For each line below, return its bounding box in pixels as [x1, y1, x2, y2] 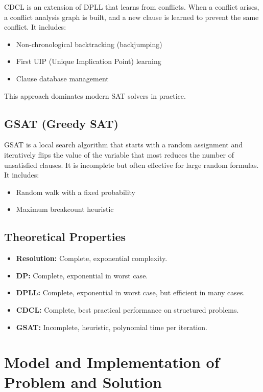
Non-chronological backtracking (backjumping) [16, 38, 162, 49]
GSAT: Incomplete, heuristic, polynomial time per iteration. [16, 321, 207, 332]
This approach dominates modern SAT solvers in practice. [4, 90, 186, 101]
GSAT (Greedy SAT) [4, 115, 118, 131]
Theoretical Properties [4, 229, 126, 245]
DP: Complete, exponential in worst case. [16, 270, 148, 280]
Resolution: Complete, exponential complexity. [16, 253, 168, 264]
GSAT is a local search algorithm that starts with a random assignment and [4, 139, 243, 150]
